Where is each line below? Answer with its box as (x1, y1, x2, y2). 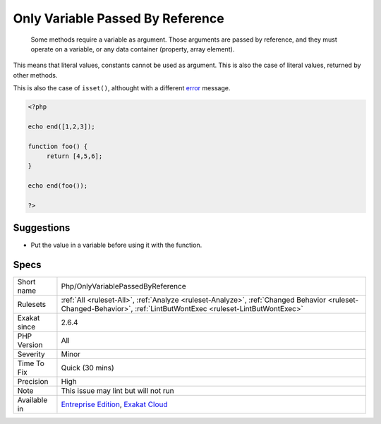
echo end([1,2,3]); (28, 122, 95, 131)
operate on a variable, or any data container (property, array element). (30, 44, 235, 53)
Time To (17, 358, 45, 368)
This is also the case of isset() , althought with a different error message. (13, 84, 231, 92)
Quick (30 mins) (61, 363, 114, 373)
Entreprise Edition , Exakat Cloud (61, 399, 168, 409)
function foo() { (28, 142, 88, 150)
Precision (17, 377, 49, 387)
